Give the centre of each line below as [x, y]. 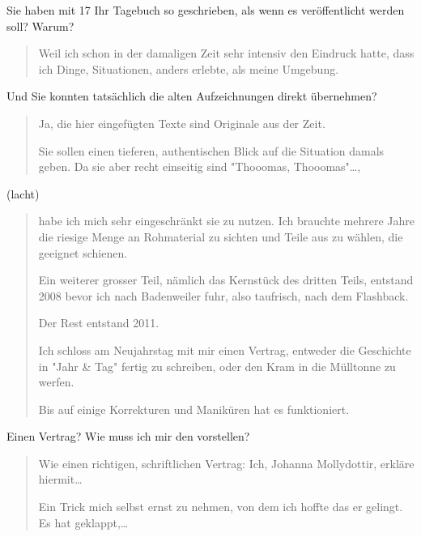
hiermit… [60, 479]
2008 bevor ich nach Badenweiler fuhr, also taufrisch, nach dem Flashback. [223, 295]
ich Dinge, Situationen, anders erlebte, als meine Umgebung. [189, 68]
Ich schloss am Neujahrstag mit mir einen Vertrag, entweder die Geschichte [225, 349]
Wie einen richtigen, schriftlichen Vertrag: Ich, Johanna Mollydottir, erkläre [226, 463]
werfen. [56, 382]
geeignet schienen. [83, 252]
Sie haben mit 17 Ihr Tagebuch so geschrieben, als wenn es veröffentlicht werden [206, 10]
